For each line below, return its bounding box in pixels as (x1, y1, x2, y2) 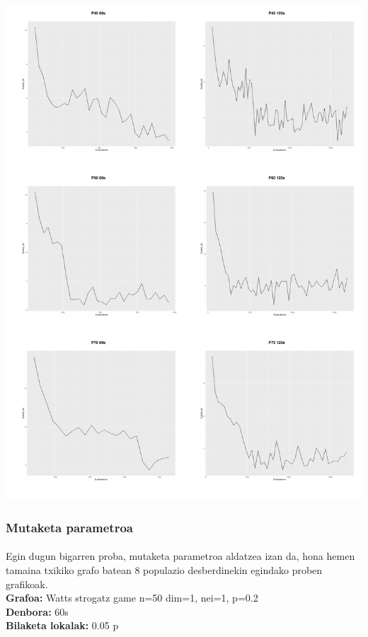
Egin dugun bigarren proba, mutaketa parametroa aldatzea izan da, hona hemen (6, 549, 355, 563)
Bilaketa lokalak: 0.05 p (6, 618, 119, 633)
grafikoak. (6, 576, 48, 591)
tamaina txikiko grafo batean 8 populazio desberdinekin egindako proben (6, 562, 323, 577)
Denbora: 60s (6, 604, 69, 619)
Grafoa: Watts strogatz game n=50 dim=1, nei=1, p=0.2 (6, 590, 258, 605)
